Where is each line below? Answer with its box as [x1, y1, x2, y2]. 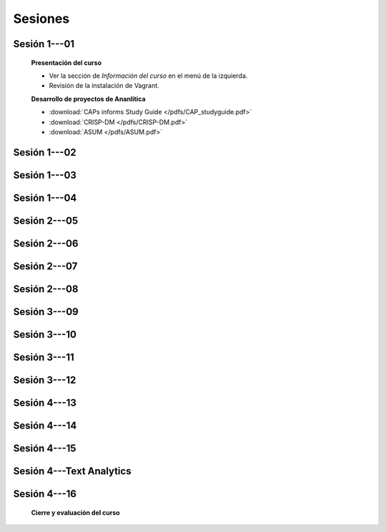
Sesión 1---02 [13, 146, 76, 159]
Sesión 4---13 [13, 396, 76, 408]
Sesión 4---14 [13, 419, 77, 431]
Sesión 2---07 [13, 260, 78, 272]
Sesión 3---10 [13, 328, 76, 341]
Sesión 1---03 [13, 169, 76, 181]
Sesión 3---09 [13, 306, 79, 318]
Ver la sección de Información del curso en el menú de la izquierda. [49, 71, 248, 80]
